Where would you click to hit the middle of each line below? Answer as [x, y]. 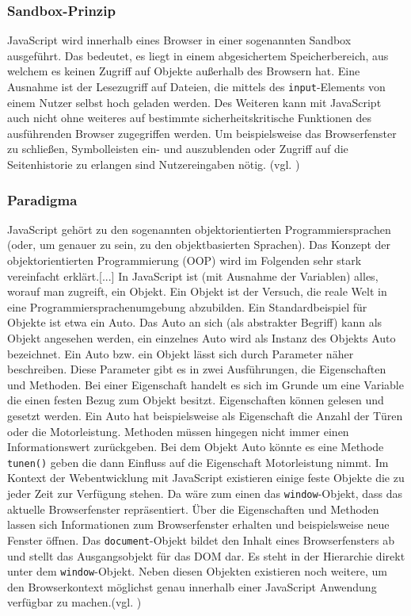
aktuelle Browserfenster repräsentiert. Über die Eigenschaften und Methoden [193, 509]
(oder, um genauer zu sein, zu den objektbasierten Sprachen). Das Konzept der [199, 245]
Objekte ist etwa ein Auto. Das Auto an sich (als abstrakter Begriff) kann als [195, 322]
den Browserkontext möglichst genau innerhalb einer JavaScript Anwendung [192, 586]
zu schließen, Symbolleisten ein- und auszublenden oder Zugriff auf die [178, 149]
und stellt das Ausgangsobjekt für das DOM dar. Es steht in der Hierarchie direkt [206, 555]
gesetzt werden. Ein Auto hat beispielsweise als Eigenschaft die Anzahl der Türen [205, 415]
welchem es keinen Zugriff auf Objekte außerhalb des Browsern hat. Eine [184, 71]
